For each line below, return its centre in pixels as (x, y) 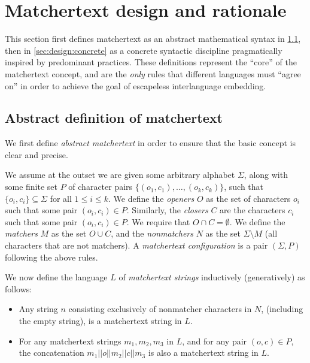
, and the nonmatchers (152, 233)
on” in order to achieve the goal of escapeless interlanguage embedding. (136, 85)
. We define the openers (151, 198)
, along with (266, 175)
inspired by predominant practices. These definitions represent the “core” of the (151, 62)
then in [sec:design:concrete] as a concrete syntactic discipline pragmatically (144, 50)
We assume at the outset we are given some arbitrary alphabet (120, 175)
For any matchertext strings (70, 341)
